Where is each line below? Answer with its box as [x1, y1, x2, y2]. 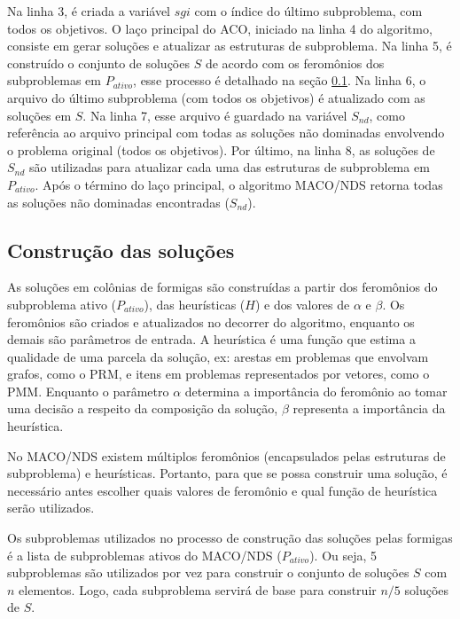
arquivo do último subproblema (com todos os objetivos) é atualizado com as [7, 88, 425, 106]
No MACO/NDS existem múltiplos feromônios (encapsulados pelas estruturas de [7, 446, 446, 465]
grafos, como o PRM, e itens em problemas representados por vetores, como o [7, 364, 430, 383]
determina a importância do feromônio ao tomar [184, 381, 448, 400]
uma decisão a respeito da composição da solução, [7, 399, 278, 418]
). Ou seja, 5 [309, 545, 378, 564]
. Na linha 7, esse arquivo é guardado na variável [82, 106, 347, 124]
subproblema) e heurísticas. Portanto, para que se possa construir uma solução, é [7, 464, 448, 482]
